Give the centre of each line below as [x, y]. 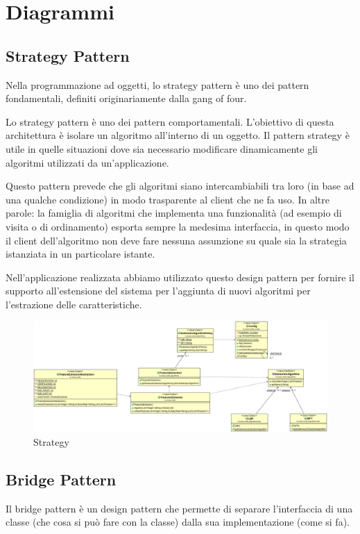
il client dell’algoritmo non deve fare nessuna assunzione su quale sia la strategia [176, 240]
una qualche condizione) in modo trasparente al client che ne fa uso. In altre [168, 199]
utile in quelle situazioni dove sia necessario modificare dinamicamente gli [162, 148]
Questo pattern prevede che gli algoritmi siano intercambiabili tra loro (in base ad [180, 186]
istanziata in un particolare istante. [80, 254]
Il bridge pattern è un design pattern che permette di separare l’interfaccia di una [179, 508]
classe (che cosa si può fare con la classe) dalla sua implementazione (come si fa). [178, 522]
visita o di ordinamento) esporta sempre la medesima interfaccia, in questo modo [178, 226]
